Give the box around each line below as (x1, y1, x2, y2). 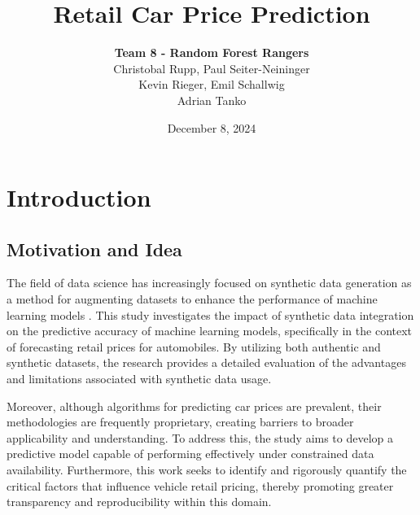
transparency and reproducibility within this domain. (7, 493, 272, 510)
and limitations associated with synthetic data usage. (7, 370, 272, 387)
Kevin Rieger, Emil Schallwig (138, 76, 285, 93)
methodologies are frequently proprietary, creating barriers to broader (7, 413, 354, 430)
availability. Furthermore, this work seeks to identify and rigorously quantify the (7, 461, 407, 478)
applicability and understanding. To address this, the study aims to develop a (7, 429, 394, 446)
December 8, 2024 (167, 119, 256, 136)
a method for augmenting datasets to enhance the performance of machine (7, 290, 378, 308)
